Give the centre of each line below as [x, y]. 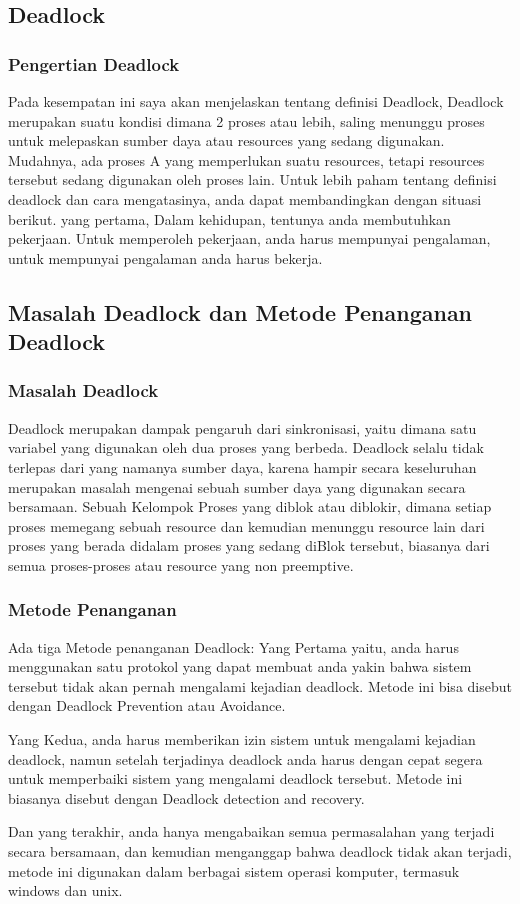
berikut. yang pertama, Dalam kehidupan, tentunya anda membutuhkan [229, 218]
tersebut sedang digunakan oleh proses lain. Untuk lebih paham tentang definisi [252, 179]
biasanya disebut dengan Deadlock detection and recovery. [186, 797]
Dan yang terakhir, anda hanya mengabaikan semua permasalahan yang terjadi [251, 831]
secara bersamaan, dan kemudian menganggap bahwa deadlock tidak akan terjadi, [260, 851]
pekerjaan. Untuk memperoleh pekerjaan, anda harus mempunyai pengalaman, [249, 238]
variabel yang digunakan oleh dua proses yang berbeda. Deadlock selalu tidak [246, 447]
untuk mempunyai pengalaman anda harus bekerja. [165, 257]
